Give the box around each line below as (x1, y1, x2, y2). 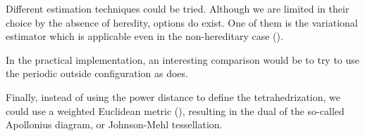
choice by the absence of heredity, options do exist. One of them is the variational (6, 15, 358, 29)
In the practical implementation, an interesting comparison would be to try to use (6, 52, 360, 67)
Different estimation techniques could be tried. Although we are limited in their (6, 1, 349, 15)
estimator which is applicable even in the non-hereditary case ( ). (6, 29, 283, 43)
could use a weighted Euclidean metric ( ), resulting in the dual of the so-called (6, 103, 345, 118)
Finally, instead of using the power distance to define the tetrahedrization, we (6, 89, 341, 104)
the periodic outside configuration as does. (6, 66, 188, 81)
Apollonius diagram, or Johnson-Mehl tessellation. (6, 117, 223, 132)
